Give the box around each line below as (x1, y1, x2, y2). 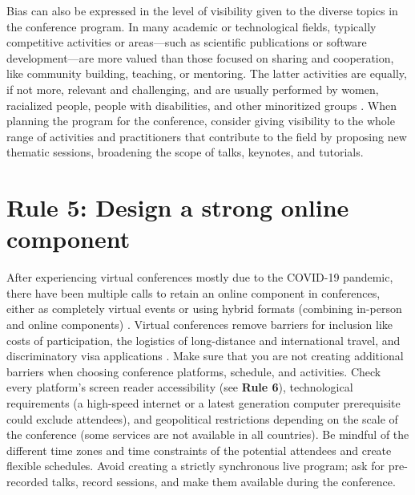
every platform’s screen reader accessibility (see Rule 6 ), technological (6, 379, 353, 396)
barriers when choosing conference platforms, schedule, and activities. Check (6, 363, 381, 379)
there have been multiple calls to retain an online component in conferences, (6, 284, 381, 301)
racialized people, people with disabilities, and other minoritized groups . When (6, 96, 397, 113)
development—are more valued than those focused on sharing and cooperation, (6, 49, 394, 66)
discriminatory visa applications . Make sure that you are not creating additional (6, 347, 404, 364)
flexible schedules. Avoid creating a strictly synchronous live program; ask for (6, 457, 385, 474)
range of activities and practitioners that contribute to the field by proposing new (6, 128, 407, 144)
